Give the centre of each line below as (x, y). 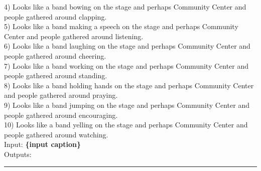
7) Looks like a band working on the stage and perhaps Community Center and (126, 65)
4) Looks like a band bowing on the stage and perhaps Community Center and (125, 7)
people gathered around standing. (56, 75)
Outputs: (18, 154)
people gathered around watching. (56, 134)
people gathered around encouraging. (61, 115)
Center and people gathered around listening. (74, 36)
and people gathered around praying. (61, 95)
